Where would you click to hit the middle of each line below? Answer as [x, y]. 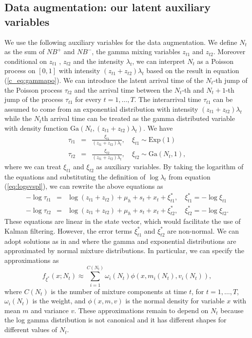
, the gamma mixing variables [136, 51]
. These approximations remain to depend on [141, 310]
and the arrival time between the [123, 89]
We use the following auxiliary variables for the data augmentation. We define [121, 42]
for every [88, 99]
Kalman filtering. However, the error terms [68, 230]
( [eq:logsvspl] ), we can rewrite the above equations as [84, 186]
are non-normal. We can [203, 230]
